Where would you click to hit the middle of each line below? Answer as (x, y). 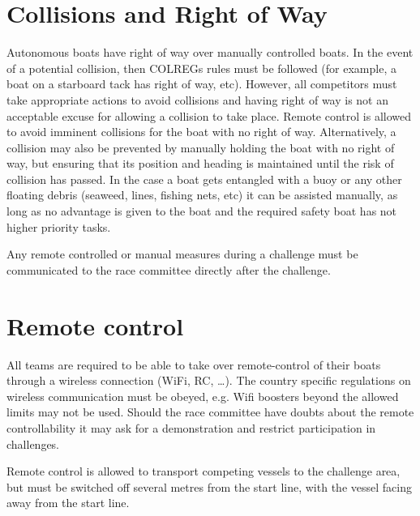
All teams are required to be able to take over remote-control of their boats (194, 364)
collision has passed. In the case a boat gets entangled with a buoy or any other (204, 179)
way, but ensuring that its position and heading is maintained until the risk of (200, 163)
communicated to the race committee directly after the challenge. (169, 269)
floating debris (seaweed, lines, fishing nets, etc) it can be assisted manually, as (202, 195)
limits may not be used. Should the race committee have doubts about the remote (210, 412)
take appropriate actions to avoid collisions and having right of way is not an (198, 99)
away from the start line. (68, 503)
